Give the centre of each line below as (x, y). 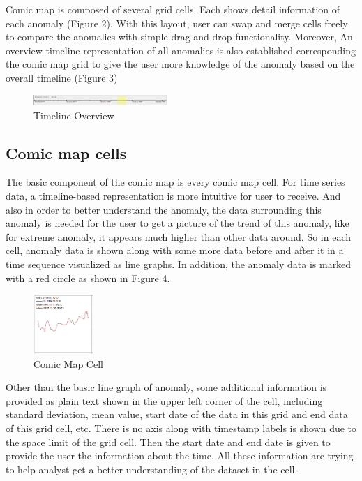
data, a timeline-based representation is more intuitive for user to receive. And (173, 196)
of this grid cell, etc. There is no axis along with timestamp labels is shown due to (181, 428)
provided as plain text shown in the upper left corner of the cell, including (164, 400)
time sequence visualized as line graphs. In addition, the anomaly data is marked (179, 264)
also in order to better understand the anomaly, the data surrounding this (164, 209)
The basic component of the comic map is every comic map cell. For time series (175, 182)
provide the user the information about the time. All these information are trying (180, 456)
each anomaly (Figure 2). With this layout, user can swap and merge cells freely (177, 23)
